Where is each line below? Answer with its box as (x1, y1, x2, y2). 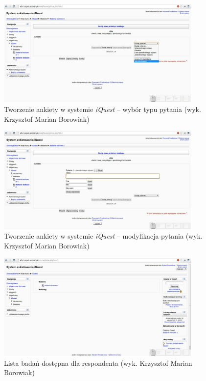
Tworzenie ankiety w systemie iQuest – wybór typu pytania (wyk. (4, 104, 201, 114)
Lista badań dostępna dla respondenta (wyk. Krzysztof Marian (4, 357, 192, 368)
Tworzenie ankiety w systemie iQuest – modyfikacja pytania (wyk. (4, 231, 203, 241)
